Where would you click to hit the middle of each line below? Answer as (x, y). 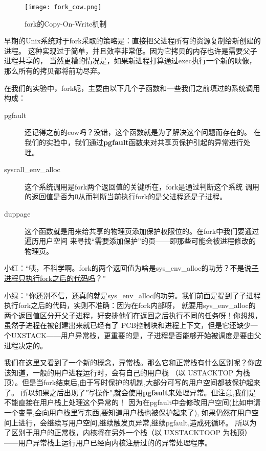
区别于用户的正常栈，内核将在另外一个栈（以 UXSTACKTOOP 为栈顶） (131, 432)
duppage (17, 213)
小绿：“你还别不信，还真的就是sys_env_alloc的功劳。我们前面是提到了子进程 (132, 295)
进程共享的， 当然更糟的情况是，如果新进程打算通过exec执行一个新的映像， (130, 61)
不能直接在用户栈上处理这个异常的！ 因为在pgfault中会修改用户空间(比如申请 (132, 402)
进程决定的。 (26, 345)
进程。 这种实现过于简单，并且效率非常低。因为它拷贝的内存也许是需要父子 (131, 50)
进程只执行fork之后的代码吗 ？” (55, 278)
